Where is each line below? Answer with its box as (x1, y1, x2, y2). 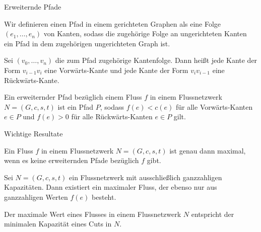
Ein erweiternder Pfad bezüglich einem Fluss (4, 92, 142, 102)
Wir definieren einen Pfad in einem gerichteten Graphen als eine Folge (4, 18, 221, 29)
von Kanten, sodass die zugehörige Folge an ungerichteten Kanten (43, 28, 247, 39)
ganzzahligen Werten (4, 191, 68, 202)
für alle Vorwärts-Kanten (176, 101, 253, 112)
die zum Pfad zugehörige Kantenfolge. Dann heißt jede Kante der (55, 55, 257, 65)
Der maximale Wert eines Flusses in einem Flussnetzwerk (4, 208, 181, 219)
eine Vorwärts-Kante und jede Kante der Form (44, 64, 188, 75)
